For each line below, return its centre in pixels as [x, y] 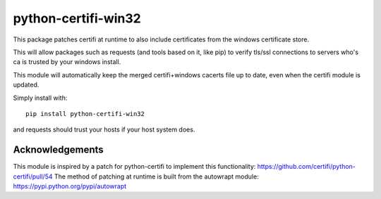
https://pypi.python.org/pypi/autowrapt [70, 186]
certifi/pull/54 [33, 176]
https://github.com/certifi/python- [307, 167]
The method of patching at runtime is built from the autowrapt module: [156, 176]
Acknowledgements [58, 150]
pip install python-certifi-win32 [85, 114]
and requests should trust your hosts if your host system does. [104, 129]
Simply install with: [40, 98]
